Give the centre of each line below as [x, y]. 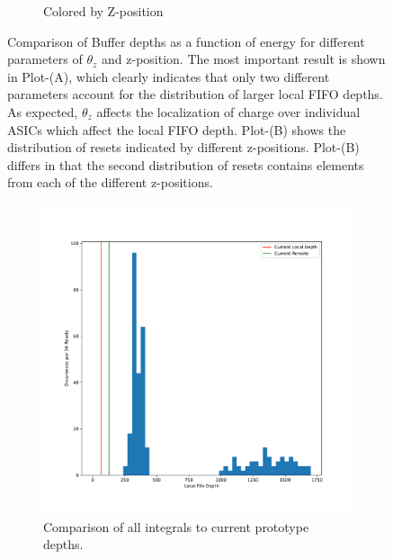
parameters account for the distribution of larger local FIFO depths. [195, 94]
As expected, [43, 111]
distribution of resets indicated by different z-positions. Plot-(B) [183, 147]
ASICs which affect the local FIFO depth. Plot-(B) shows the [177, 129]
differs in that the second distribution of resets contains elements [186, 164]
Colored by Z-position [103, 11]
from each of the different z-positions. [110, 182]
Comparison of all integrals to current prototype [176, 526]
